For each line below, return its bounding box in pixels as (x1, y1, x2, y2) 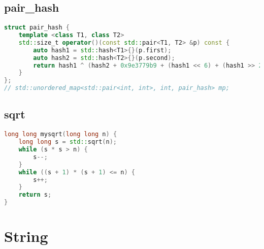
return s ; (18, 191, 52, 199)
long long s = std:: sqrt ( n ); (18, 138, 117, 146)
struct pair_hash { (4, 24, 70, 32)
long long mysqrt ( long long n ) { (4, 131, 117, 138)
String (4, 226, 48, 246)
